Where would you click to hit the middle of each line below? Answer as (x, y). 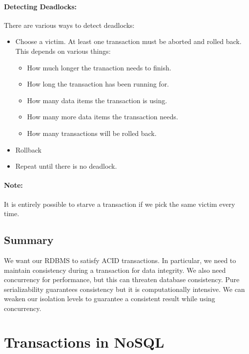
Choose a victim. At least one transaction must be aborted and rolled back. (128, 41)
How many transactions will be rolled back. (92, 133)
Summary (29, 240)
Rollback (28, 149)
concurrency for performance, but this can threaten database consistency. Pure (122, 279)
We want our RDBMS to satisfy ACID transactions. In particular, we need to (120, 260)
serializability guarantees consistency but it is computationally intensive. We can (124, 289)
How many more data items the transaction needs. (103, 117)
